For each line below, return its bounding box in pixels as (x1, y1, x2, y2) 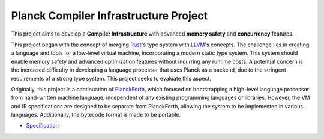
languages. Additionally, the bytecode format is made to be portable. (11, 111, 181, 119)
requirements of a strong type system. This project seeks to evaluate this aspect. (11, 75, 211, 82)
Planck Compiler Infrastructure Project (11, 9, 208, 22)
